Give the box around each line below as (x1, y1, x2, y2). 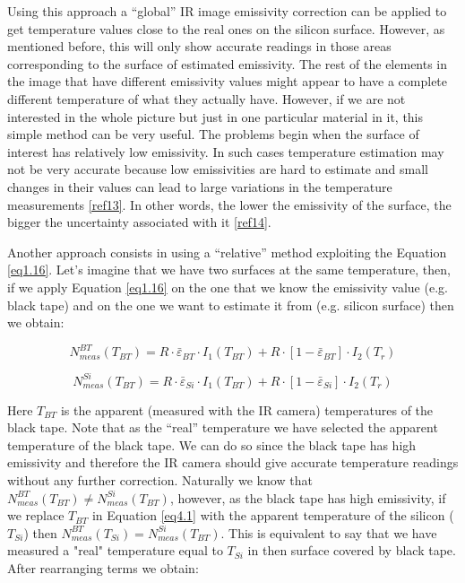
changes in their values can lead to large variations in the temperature (7, 177, 392, 196)
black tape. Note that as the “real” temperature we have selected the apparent (7, 418, 438, 437)
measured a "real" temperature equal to (7, 541, 223, 560)
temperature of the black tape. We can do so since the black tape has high (7, 435, 417, 454)
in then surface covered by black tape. (247, 541, 456, 560)
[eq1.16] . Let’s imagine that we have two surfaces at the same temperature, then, (7, 260, 451, 279)
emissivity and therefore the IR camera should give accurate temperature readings (7, 453, 459, 472)
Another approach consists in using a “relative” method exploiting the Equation (7, 242, 447, 261)
